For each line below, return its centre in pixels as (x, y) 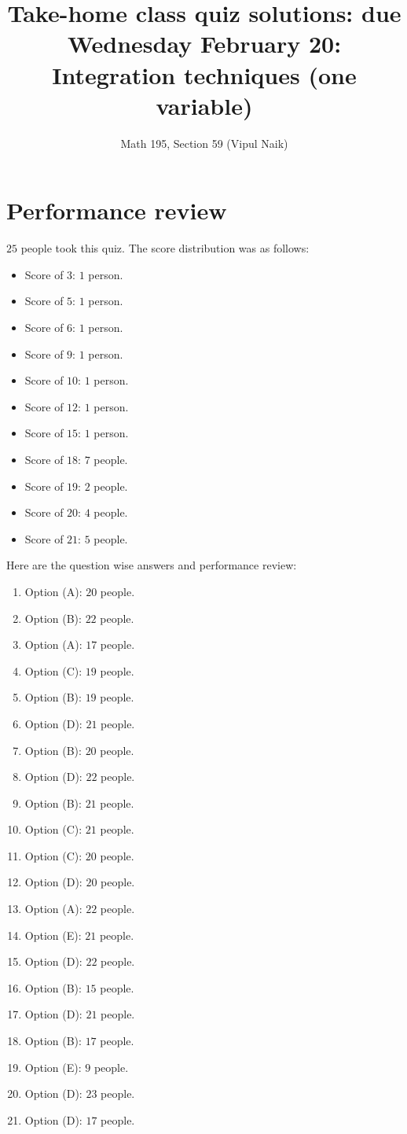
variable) (204, 105)
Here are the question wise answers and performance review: (152, 565)
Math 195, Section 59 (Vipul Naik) (204, 143)
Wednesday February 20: (204, 44)
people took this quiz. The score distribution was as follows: (165, 248)
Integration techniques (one (204, 74)
